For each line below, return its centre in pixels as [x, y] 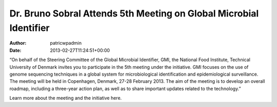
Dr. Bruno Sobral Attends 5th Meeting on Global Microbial [134, 13]
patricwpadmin [66, 43]
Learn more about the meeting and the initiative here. [66, 98]
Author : [18, 43]
